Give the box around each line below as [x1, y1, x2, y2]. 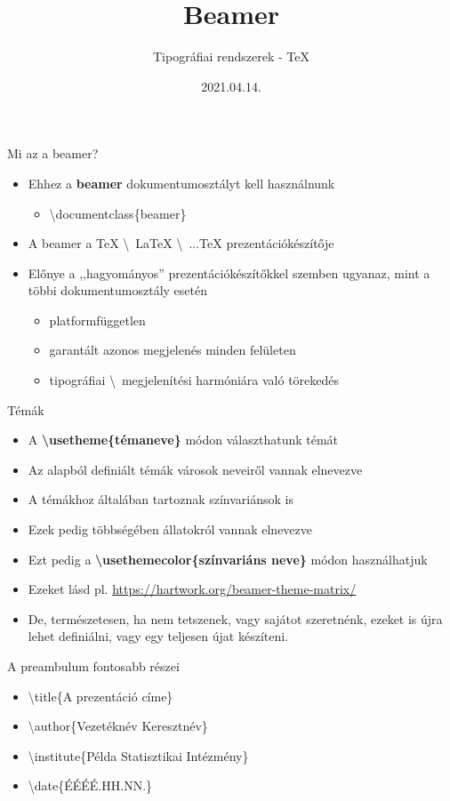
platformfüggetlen [49, 310, 146, 329]
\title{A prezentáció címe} [28, 686, 173, 705]
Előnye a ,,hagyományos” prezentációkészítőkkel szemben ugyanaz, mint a [28, 263, 430, 282]
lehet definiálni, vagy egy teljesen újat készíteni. [28, 627, 289, 645]
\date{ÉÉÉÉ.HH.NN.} [28, 776, 153, 795]
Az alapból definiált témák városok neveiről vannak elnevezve [28, 460, 363, 478]
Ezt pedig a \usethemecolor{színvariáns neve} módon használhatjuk [28, 549, 428, 568]
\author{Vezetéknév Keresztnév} [28, 717, 208, 735]
